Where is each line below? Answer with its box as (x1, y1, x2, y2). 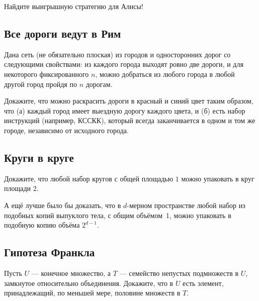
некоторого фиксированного (4, 68, 89, 79)
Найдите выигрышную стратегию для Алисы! (4, 1, 143, 11)
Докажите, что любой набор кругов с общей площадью (4, 173, 174, 183)
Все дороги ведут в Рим (4, 25, 121, 41)
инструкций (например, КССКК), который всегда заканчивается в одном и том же (4, 115, 255, 126)
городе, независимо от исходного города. (4, 125, 129, 135)
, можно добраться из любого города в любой (95, 68, 235, 79)
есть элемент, (183, 277, 224, 288)
